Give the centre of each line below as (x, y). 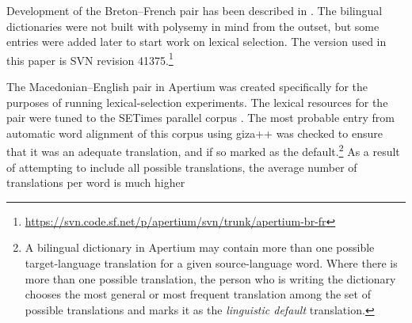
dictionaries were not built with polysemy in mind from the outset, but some (193, 26)
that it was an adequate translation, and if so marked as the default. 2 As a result (203, 150)
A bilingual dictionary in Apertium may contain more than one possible (200, 247)
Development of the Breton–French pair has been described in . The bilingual (195, 10)
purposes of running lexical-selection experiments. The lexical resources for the (197, 102)
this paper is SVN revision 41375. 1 (90, 59)
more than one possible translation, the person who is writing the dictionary (210, 278)
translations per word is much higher (96, 182)
